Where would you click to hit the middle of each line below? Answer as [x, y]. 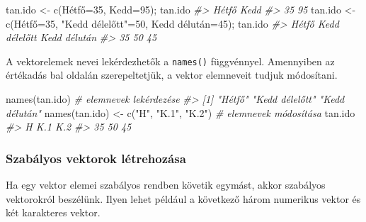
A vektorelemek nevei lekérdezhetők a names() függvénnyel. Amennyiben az [170, 61]
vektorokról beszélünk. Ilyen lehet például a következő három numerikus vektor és [183, 198]
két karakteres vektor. [53, 212]
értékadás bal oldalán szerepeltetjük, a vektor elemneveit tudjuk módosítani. [172, 75]
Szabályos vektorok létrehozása [96, 158]
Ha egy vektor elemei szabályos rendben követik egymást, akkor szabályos [166, 185]
